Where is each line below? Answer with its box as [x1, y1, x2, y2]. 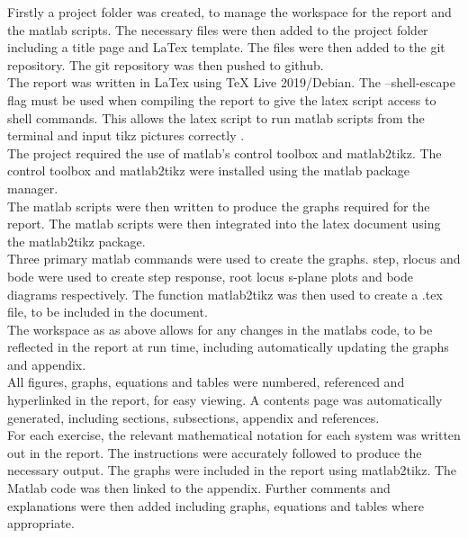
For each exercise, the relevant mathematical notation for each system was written [7, 426, 461, 444]
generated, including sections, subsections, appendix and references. [7, 408, 380, 426]
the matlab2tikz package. [7, 231, 146, 250]
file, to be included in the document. [7, 302, 208, 321]
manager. [7, 178, 58, 197]
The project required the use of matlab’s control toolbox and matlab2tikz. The [7, 143, 442, 162]
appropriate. [7, 514, 75, 533]
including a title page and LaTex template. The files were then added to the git [7, 38, 445, 57]
